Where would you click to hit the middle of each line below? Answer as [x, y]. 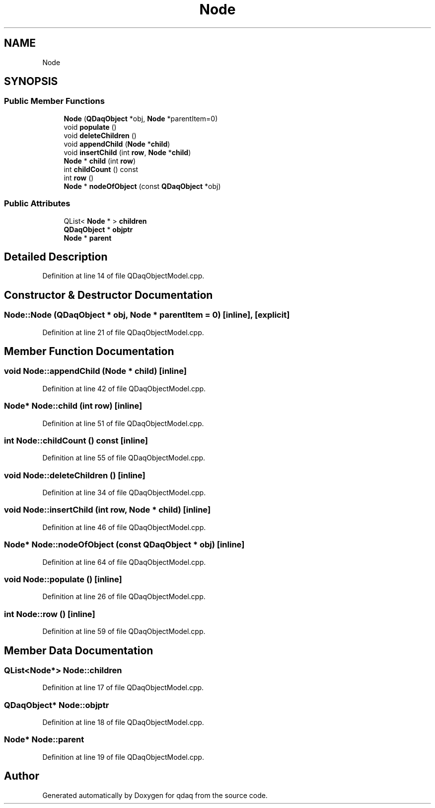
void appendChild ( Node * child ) [117, 144]
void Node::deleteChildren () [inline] [75, 475]
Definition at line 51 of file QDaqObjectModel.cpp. [123, 423]
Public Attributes [37, 204]
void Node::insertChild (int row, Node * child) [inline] [108, 510]
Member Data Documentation [79, 650]
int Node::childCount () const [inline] [76, 440]
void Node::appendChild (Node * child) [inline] [95, 371]
